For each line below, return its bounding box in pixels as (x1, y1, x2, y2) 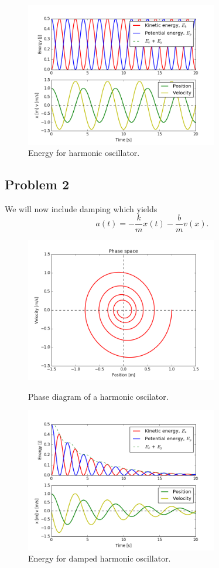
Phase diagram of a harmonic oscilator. (28, 390, 169, 402)
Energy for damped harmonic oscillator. (28, 552, 171, 564)
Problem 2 (5, 175, 69, 193)
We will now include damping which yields (5, 202, 158, 215)
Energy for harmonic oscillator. (28, 147, 140, 159)
